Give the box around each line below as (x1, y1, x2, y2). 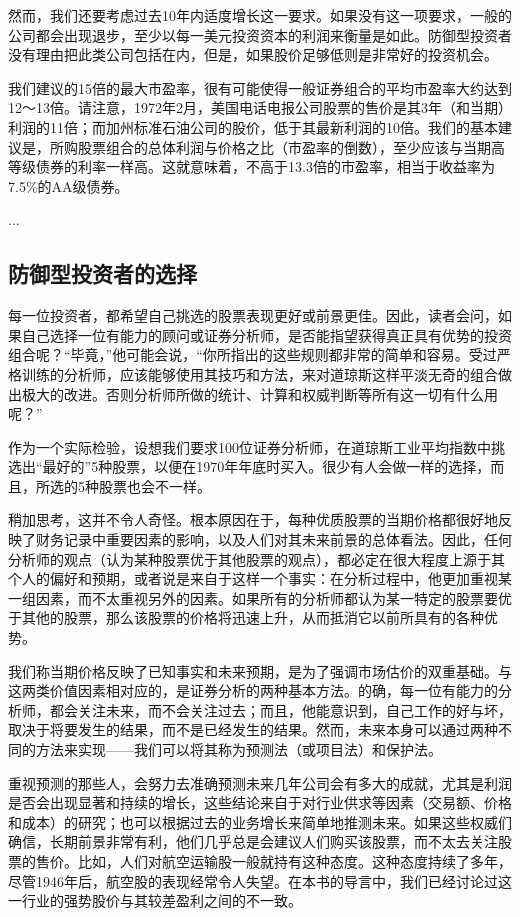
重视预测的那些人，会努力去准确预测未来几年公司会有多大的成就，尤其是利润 (8, 772, 512, 793)
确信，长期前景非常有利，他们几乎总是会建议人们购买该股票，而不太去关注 (8, 831, 498, 852)
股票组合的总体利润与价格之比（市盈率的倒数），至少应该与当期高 (77, 136, 505, 157)
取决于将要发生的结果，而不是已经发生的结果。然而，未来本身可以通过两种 (8, 719, 498, 740)
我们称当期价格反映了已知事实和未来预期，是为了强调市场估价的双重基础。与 (8, 660, 512, 681)
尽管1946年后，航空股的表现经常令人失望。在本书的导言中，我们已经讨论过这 (8, 870, 512, 891)
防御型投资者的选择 (8, 258, 197, 289)
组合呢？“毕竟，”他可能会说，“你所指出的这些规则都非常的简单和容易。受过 (8, 344, 497, 365)
